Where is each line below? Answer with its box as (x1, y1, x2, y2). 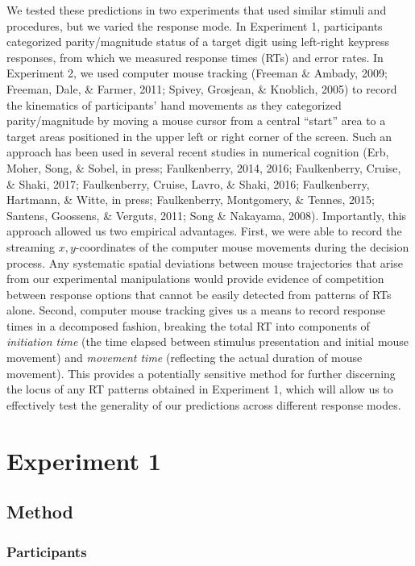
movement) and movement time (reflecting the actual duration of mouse (6, 349, 363, 366)
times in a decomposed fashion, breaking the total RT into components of (6, 317, 370, 334)
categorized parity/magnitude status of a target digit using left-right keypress (6, 33, 390, 50)
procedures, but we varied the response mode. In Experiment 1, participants (6, 17, 383, 34)
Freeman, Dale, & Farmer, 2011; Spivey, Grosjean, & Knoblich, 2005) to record (6, 80, 397, 97)
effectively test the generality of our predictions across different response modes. (6, 396, 401, 413)
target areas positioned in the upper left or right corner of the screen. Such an (6, 127, 392, 144)
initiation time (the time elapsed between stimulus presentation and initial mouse (6, 333, 409, 350)
